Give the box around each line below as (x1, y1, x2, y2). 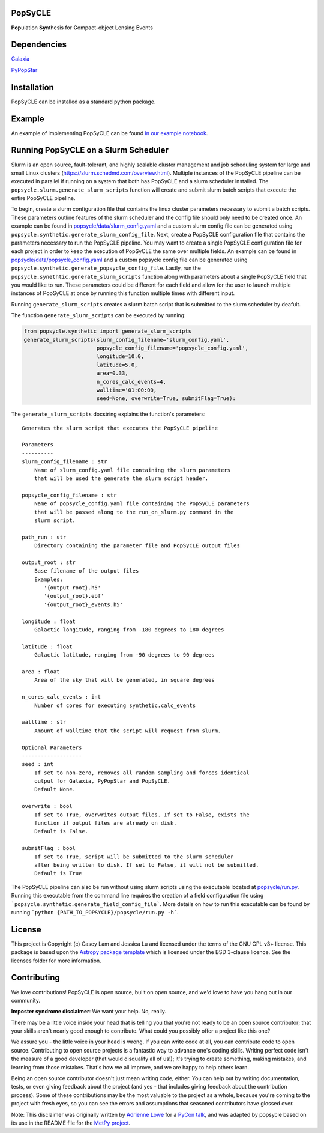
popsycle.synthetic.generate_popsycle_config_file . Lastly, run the (11, 264, 201, 272)
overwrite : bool (22, 803, 73, 810)
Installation (11, 82, 54, 93)
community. (11, 997, 40, 1004)
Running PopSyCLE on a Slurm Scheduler (11, 145, 169, 156)
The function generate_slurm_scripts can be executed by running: (11, 312, 186, 319)
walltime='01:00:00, (96, 386, 157, 393)
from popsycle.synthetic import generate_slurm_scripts (23, 328, 192, 335)
